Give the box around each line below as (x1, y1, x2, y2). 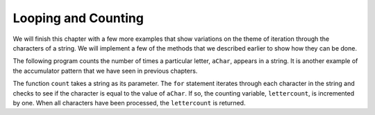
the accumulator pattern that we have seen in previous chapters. (12, 67, 198, 75)
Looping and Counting (12, 10, 144, 26)
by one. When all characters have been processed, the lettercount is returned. (12, 98, 246, 107)
